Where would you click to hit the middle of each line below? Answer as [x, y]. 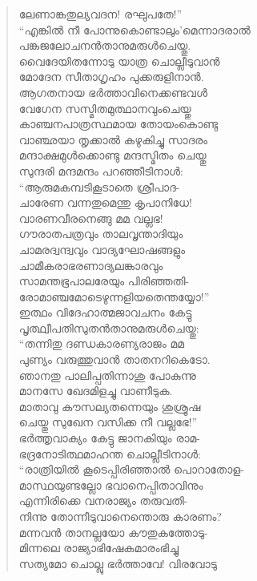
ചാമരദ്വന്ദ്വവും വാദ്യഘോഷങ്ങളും [102, 249]
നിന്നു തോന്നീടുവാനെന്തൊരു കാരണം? [120, 516]
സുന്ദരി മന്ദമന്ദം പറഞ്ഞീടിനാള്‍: [101, 170]
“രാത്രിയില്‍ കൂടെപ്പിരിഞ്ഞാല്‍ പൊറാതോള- [131, 469]
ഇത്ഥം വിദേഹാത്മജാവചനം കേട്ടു [105, 312]
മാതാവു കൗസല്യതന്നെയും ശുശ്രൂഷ [110, 406]
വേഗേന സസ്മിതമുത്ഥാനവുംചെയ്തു [105, 108]
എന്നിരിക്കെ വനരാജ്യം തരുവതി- [103, 500]
